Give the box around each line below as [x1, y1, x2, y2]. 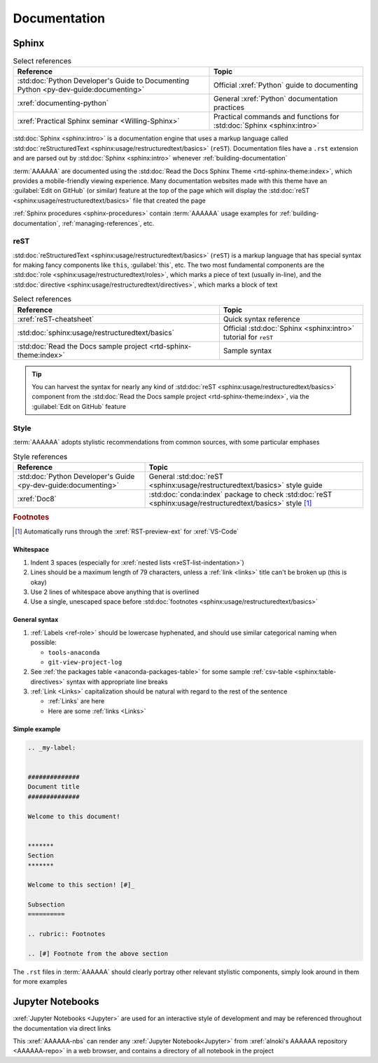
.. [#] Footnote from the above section [27, 950, 168, 958]
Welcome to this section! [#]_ [27, 881, 136, 889]
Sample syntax [223, 346, 272, 356]
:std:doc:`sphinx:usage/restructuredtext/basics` [17, 327, 175, 337]
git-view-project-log [48, 658, 122, 666]
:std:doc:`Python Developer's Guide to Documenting [17, 76, 190, 86]
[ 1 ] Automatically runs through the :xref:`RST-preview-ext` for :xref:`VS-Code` [15, 527, 239, 536]
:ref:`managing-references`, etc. [62, 219, 155, 227]
